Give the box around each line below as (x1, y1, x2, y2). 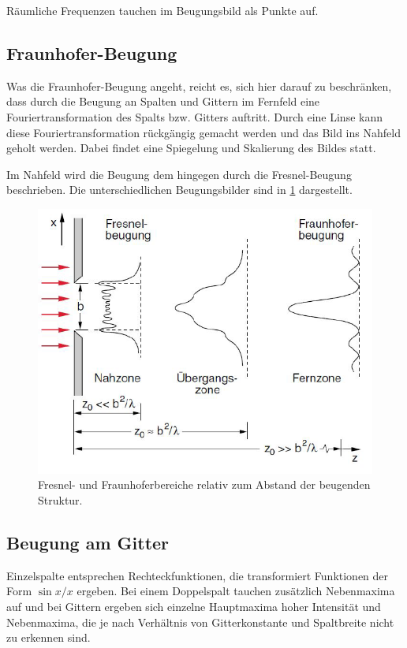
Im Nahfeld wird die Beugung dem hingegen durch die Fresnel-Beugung (6, 166, 352, 182)
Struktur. (38, 491, 83, 508)
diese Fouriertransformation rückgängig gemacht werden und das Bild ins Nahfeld (6, 124, 401, 140)
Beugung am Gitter (6, 530, 170, 554)
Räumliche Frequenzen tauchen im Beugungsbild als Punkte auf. (6, 2, 319, 18)
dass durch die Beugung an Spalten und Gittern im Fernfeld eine (6, 93, 320, 110)
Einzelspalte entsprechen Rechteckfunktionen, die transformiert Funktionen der (6, 567, 389, 583)
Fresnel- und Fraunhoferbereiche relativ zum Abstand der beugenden (38, 476, 371, 493)
